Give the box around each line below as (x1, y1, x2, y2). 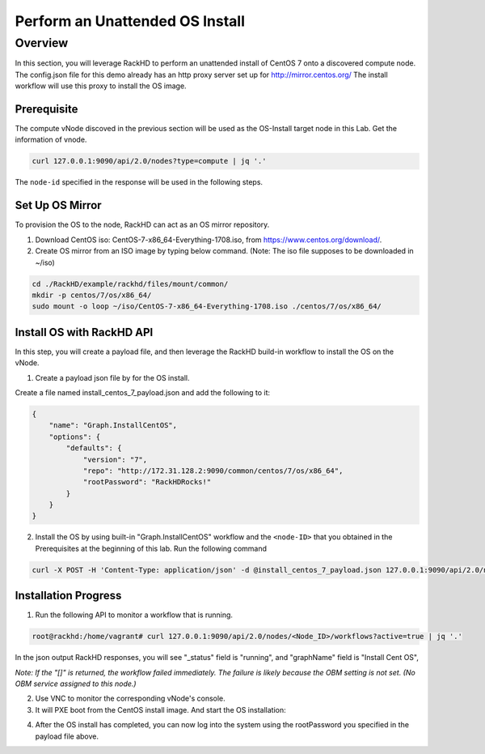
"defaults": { (65, 444, 122, 453)
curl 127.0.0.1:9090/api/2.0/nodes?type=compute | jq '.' (32, 156, 267, 166)
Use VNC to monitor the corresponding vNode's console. (35, 693, 226, 704)
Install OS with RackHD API (15, 325, 154, 339)
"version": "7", (82, 454, 148, 464)
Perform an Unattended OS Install (15, 12, 246, 30)
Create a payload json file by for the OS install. (35, 373, 190, 382)
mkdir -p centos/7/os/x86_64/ (32, 290, 152, 300)
